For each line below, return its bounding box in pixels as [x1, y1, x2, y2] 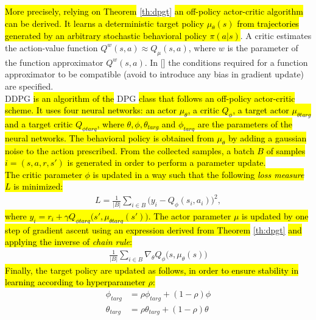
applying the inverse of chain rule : [5, 235, 132, 248]
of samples [266, 144, 306, 157]
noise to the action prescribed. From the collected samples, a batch [5, 144, 255, 157]
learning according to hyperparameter [5, 276, 146, 288]
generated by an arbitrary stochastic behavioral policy [5, 29, 207, 42]
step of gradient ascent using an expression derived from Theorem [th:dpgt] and [5, 223, 302, 236]
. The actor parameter [148, 209, 231, 222]
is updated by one [242, 209, 309, 222]
